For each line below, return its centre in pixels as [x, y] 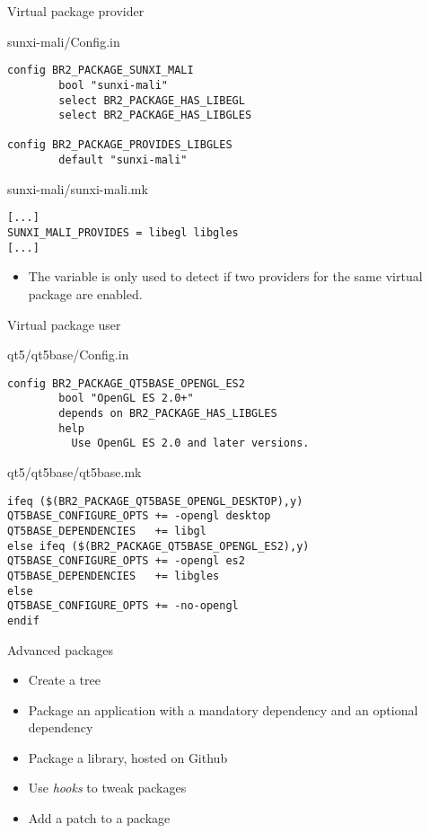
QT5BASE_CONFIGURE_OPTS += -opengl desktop [139, 516]
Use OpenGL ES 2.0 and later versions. [190, 443]
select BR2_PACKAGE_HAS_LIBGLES [155, 115]
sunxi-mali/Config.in [64, 41]
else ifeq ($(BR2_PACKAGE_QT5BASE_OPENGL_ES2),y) [158, 546]
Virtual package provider [76, 11]
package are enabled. [85, 293]
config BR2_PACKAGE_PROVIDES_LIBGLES [120, 145]
